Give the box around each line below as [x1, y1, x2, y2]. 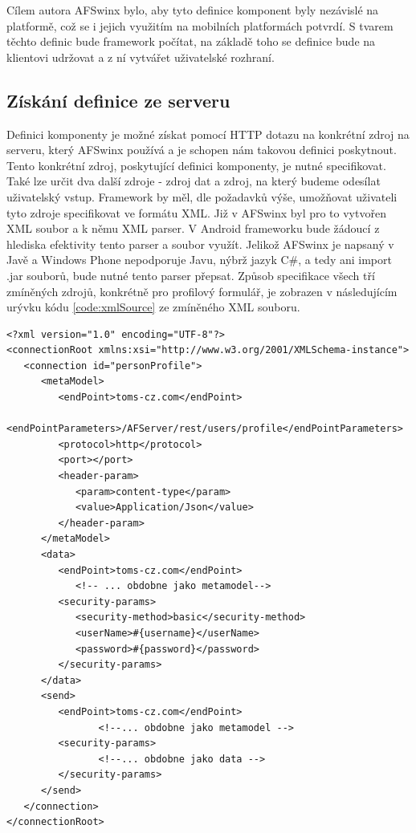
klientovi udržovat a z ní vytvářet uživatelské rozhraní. [6, 48, 275, 65]
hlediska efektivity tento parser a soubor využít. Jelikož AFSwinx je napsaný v [6, 235, 394, 252]
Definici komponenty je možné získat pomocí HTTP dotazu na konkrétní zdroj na [6, 125, 410, 142]
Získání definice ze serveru [6, 87, 230, 112]
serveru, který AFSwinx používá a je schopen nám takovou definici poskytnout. [6, 141, 397, 158]
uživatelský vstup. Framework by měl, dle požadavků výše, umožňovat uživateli [6, 188, 398, 205]
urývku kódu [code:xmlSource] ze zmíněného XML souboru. [6, 299, 300, 315]
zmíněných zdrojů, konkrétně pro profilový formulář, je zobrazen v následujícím [6, 282, 398, 299]
